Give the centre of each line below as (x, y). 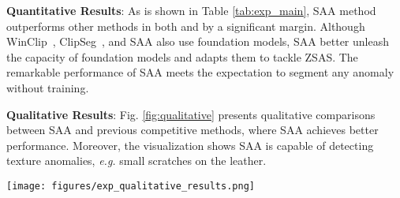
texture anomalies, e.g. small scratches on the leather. (136, 161)
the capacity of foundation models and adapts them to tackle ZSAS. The (182, 56)
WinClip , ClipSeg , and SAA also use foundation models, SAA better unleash (198, 41)
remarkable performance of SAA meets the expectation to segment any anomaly (200, 72)
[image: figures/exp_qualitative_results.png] (131, 186)
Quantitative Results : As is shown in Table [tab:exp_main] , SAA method (191, 10)
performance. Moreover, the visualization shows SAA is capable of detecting (190, 145)
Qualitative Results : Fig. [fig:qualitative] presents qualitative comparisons (191, 114)
